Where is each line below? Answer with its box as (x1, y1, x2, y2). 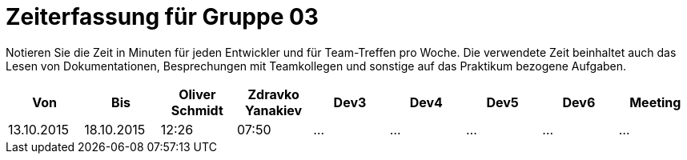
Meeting (629, 94, 681, 110)
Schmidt (171, 102, 223, 118)
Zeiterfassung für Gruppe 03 (6, 3, 319, 30)
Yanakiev (245, 102, 303, 118)
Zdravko (247, 86, 299, 102)
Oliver (179, 86, 216, 102)
